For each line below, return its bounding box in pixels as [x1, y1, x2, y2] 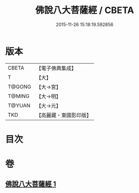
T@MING [8, 92, 30, 99]
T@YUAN [8, 102, 31, 109]
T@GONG [8, 83, 31, 90]
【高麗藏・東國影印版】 [36, 111, 92, 118]
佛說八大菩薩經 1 [5, 180, 56, 188]
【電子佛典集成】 [36, 65, 77, 72]
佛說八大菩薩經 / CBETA [35, 5, 134, 16]
